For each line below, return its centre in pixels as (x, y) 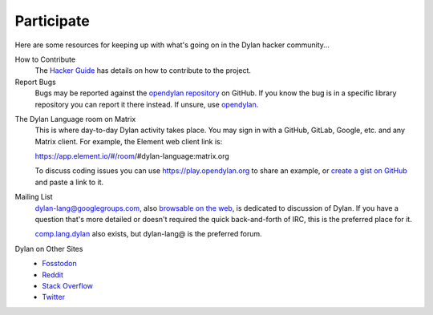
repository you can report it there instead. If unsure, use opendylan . (147, 104)
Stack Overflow (68, 285)
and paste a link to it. (69, 182)
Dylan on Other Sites (49, 248)
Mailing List (34, 197)
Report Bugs (35, 82)
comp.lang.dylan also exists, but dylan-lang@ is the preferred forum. (148, 234)
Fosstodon (59, 264)
